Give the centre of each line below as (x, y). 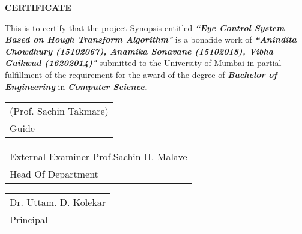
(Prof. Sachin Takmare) (59, 111)
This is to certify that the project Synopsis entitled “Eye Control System (145, 27)
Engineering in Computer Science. (76, 86)
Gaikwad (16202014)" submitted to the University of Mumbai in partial (143, 63)
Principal (29, 220)
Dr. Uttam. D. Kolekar (58, 202)
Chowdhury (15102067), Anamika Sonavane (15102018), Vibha (139, 51)
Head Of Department (54, 174)
